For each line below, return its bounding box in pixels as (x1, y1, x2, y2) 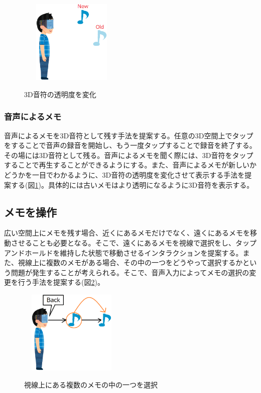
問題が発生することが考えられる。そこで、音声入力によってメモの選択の (11, 267, 249, 277)
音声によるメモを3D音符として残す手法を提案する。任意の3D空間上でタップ (4, 130, 253, 140)
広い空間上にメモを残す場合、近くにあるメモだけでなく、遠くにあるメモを (4, 227, 250, 238)
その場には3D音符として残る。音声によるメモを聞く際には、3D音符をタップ (4, 149, 253, 160)
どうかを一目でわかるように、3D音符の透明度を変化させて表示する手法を (4, 169, 245, 180)
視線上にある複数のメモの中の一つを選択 (24, 379, 158, 389)
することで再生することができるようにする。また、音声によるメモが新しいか (4, 160, 257, 170)
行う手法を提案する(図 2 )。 (18, 277, 104, 287)
